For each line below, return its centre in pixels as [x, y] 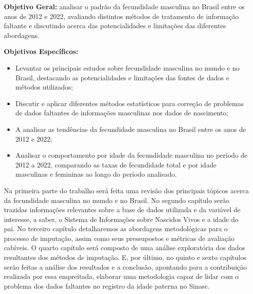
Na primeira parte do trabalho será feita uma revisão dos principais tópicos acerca [126, 190]
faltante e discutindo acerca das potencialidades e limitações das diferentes [115, 26]
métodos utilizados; [44, 87]
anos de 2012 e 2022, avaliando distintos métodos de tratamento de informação [121, 16]
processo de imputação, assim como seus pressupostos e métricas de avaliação [119, 238]
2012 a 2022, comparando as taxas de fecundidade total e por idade [116, 164]
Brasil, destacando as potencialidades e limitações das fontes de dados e [122, 77]
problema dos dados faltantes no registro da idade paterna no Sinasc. [107, 285]
